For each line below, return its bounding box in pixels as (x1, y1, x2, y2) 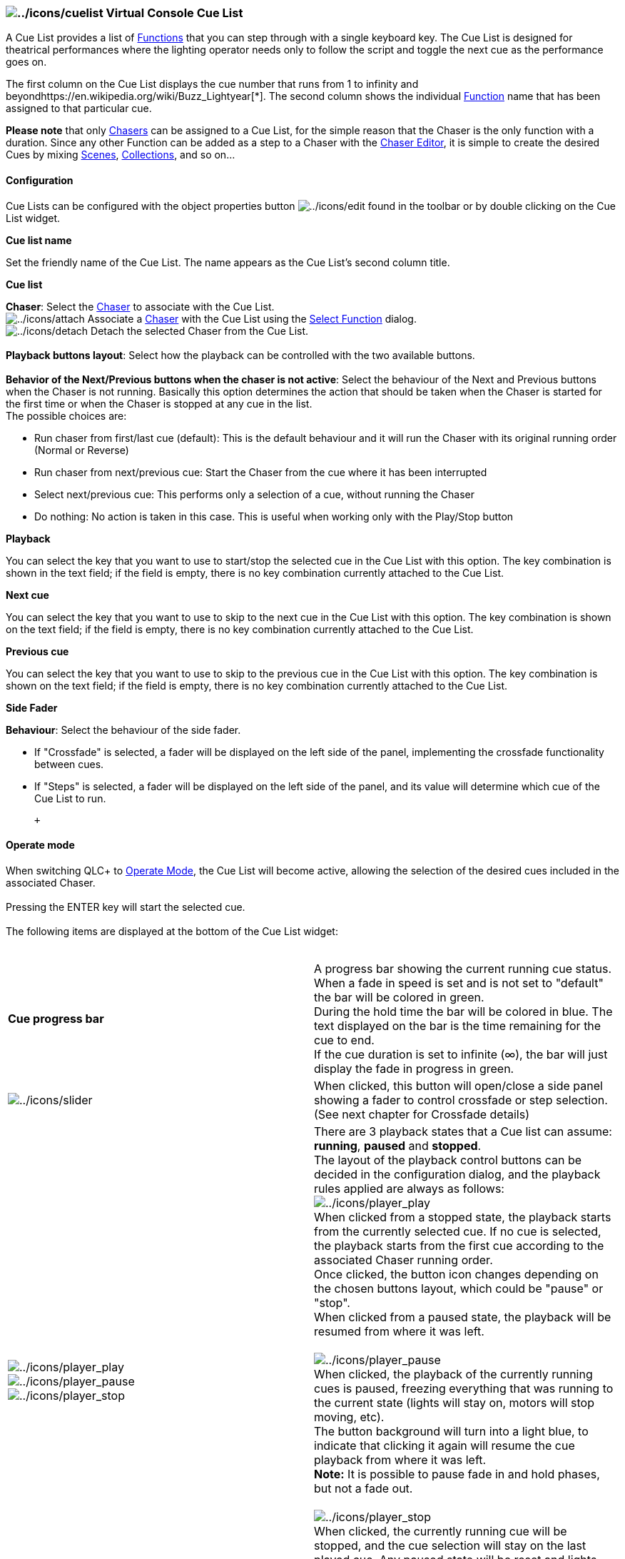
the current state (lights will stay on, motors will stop (314, 1395, 594, 1410)
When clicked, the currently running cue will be (314, 1523, 567, 1538)
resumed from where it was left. (314, 1323, 484, 1338)
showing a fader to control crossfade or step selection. (314, 1092, 608, 1107)
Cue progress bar (8, 1011, 104, 1026)
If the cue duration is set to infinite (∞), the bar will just (314, 1046, 608, 1061)
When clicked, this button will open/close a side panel (314, 1078, 603, 1093)
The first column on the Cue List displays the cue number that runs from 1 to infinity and (6, 78, 419, 91)
